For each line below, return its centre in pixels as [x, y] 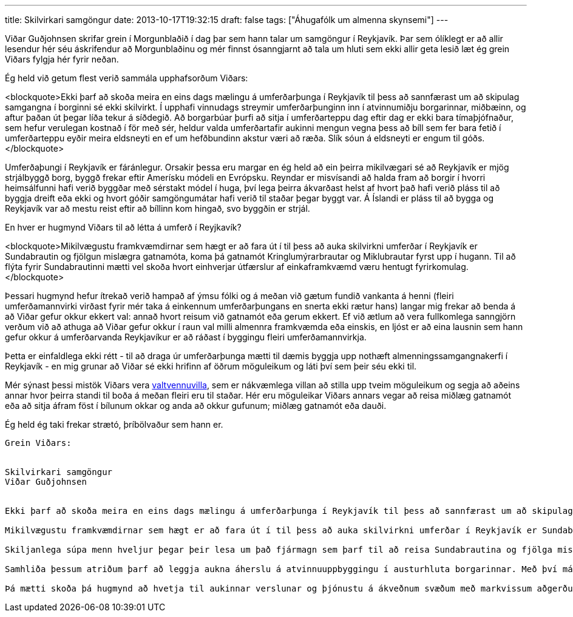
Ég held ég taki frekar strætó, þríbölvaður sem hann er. [114, 424]
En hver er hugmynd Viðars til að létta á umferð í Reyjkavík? [123, 227]
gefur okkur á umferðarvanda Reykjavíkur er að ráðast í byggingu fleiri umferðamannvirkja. [186, 337]
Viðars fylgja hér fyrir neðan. [62, 59]
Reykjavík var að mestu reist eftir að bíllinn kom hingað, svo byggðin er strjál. [158, 208]
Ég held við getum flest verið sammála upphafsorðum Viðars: [127, 78]
